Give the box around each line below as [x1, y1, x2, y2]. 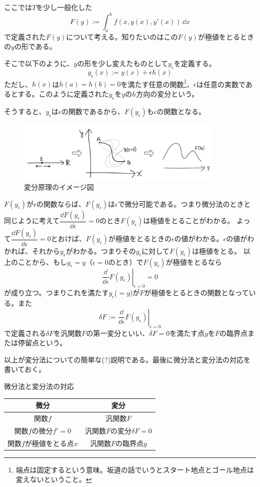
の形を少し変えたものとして [77, 58, 168, 69]
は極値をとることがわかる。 [143, 215, 234, 226]
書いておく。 [4, 364, 46, 374]
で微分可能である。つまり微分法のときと [117, 198, 251, 209]
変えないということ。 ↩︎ [15, 474, 92, 484]
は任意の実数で [196, 79, 245, 89]
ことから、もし [17, 256, 67, 267]
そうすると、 [4, 106, 46, 116]
